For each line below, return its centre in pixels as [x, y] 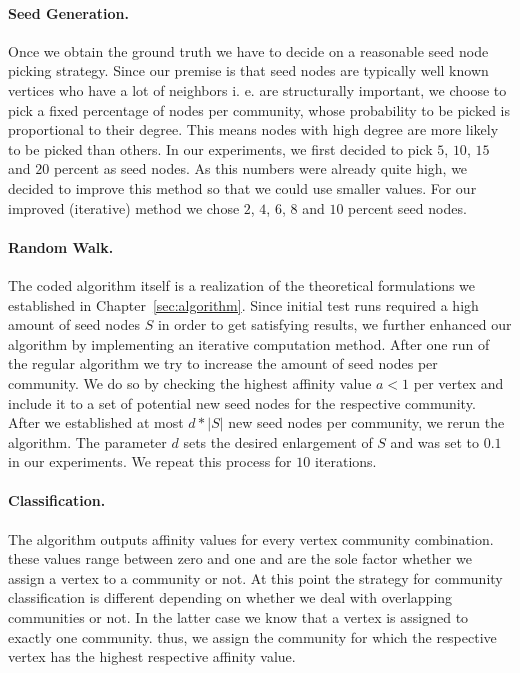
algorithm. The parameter [87, 441]
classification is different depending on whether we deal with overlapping [230, 597]
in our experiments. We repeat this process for [150, 461]
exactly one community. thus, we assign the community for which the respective [252, 636]
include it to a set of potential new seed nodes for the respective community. [242, 402]
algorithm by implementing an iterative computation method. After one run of [249, 343]
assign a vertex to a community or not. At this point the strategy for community [255, 577]
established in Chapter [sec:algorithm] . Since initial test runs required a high [243, 304]
